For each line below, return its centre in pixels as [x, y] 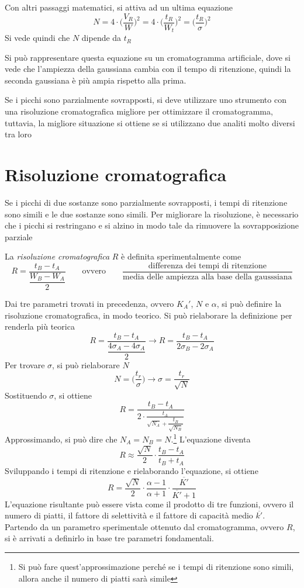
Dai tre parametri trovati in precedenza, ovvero [89, 303]
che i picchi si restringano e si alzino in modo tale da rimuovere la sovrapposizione [152, 225]
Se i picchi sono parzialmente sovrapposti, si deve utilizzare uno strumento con [146, 100]
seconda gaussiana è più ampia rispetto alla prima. [96, 80]
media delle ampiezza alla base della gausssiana [208, 277]
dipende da [101, 38]
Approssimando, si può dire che [61, 439]
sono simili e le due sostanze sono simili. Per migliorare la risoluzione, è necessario [152, 214]
